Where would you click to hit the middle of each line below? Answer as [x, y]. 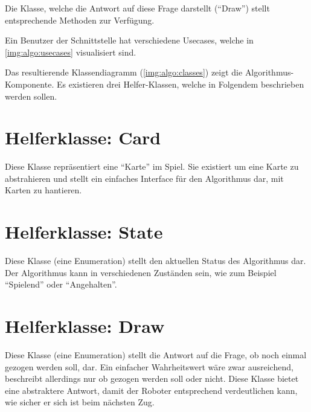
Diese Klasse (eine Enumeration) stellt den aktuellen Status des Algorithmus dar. [155, 261]
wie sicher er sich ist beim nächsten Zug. [80, 402]
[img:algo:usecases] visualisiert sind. [71, 52]
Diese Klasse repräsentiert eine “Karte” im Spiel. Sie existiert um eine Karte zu [152, 166]
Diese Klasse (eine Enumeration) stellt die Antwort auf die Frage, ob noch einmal [156, 355]
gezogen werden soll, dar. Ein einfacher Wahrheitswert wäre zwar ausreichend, [149, 366]
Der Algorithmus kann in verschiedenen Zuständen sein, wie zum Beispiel [141, 272]
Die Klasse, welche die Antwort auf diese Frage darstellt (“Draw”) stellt [137, 8]
